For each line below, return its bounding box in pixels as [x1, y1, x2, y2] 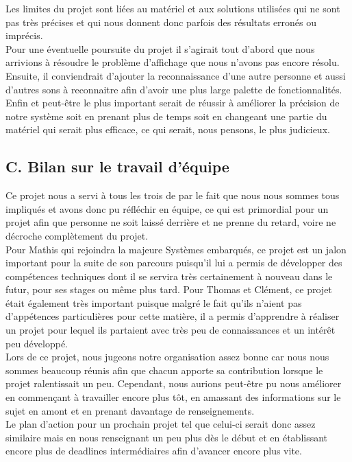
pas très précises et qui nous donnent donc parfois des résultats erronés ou [5, 14, 317, 29]
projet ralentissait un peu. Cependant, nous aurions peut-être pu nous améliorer [5, 376, 342, 391]
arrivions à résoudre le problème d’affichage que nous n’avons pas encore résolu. [5, 55, 340, 69]
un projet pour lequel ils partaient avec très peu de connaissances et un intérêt [5, 323, 336, 337]
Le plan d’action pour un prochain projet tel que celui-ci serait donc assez [5, 417, 316, 431]
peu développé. [5, 336, 68, 350]
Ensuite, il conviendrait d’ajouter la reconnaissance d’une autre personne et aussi [5, 68, 346, 82]
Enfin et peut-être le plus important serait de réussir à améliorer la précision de [5, 95, 340, 110]
